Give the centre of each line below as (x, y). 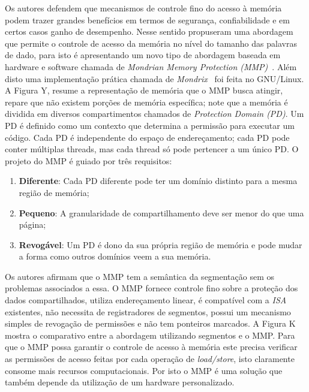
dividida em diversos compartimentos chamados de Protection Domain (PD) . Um (154, 114)
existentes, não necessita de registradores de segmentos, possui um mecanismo (148, 311)
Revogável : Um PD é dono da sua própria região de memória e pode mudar (160, 244)
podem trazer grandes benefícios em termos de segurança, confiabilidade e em (147, 19)
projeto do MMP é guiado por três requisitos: (88, 160)
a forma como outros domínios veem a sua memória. (115, 256)
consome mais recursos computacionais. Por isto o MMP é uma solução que (144, 370)
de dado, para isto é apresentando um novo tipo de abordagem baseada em (143, 55)
